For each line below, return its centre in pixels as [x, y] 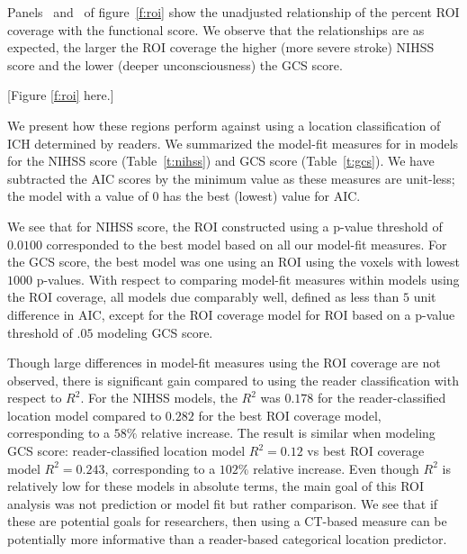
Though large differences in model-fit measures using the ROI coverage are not [224, 363]
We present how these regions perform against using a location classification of [224, 125]
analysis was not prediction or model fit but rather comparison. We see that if [223, 503]
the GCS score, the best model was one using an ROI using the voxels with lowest [233, 262]
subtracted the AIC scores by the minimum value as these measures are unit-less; [231, 178]
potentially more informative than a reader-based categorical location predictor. [227, 539]
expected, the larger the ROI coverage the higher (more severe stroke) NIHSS [221, 47]
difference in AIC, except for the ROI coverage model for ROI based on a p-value [231, 314]
